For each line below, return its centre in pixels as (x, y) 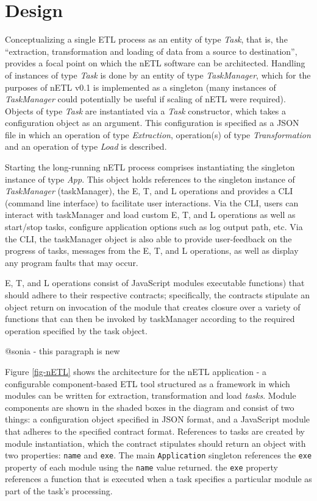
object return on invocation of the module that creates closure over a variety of (153, 307)
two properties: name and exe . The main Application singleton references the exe (158, 455)
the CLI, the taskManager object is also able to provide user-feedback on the (148, 238)
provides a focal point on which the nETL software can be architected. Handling (155, 63)
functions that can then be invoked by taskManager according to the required (150, 319)
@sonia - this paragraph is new (62, 351)
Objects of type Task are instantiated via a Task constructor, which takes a (146, 110)
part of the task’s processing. (59, 491)
